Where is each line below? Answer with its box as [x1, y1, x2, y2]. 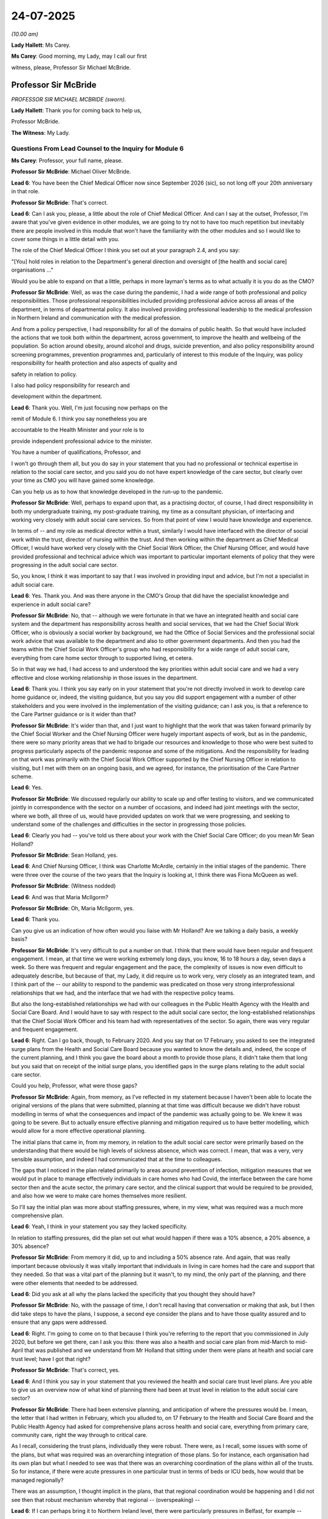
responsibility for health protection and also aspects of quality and [11, 359, 177, 367]
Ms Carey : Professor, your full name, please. [11, 157, 123, 164]
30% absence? [11, 1243, 49, 1250]
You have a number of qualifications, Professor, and [11, 448, 141, 456]
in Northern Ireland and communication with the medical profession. [11, 314, 182, 321]
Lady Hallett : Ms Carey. [11, 41, 71, 49]
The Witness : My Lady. [11, 129, 70, 136]
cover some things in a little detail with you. [11, 236, 120, 243]
